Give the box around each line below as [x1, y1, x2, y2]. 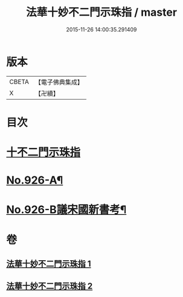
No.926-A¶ [6, 173, 63, 187]
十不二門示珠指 [6, 145, 81, 159]
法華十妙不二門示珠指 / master [26, 5, 177, 19]
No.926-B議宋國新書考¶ [6, 203, 127, 217]
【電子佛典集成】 [34, 78, 83, 86]
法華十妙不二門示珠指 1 [6, 259, 92, 269]
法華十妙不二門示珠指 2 [6, 281, 93, 292]
